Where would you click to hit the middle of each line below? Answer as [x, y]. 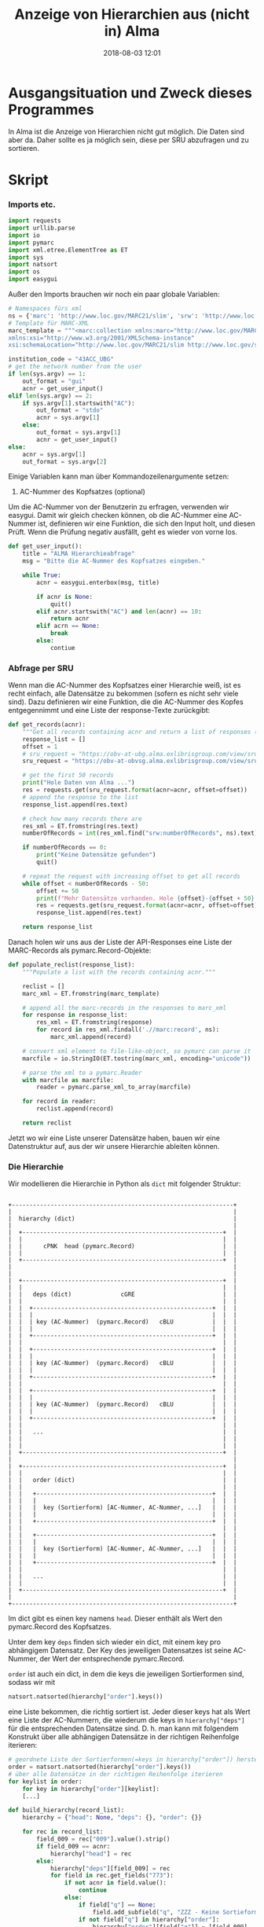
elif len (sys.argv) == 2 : [50, 396]
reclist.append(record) [75, 1109]
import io [24, 235]
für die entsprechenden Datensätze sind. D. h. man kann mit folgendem [124, 1729]
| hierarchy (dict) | [123, 1219]
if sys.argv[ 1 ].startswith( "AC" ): [79, 403]
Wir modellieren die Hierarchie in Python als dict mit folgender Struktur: [125, 1184]
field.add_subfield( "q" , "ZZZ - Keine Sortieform [175, 1912]
